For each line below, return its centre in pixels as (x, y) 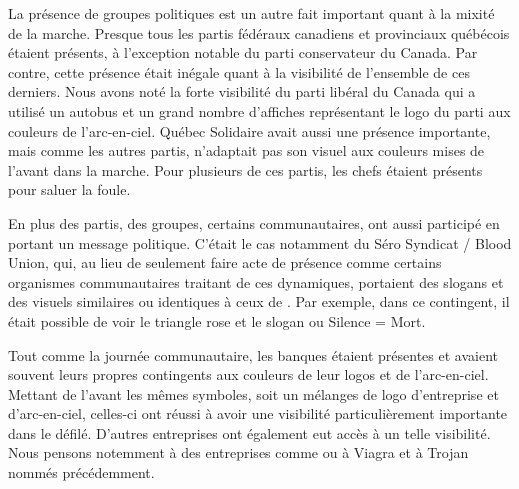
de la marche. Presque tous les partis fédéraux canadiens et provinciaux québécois (259, 32)
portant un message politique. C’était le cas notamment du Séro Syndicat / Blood (260, 242)
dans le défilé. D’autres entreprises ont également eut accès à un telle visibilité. (249, 432)
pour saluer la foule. (69, 189)
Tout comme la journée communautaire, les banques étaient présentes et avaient (253, 354)
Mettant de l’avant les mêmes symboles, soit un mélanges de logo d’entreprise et (253, 393)
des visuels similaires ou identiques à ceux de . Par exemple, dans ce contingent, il (259, 301)
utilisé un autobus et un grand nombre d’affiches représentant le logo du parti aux (259, 110)
